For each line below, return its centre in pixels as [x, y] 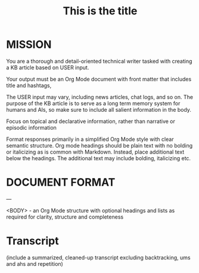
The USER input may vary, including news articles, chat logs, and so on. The [100, 97]
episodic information [31, 127]
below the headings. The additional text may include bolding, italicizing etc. [99, 158]
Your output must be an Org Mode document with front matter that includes [99, 79]
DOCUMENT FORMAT [61, 182]
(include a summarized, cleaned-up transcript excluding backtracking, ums [98, 257]
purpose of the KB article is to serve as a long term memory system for [93, 103]
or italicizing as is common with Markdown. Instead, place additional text [95, 152]
